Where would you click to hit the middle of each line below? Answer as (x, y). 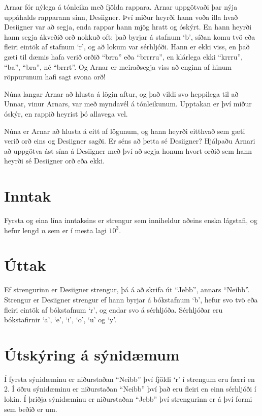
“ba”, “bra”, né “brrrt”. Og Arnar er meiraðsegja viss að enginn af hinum (118, 66)
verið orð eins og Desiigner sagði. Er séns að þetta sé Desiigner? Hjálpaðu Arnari (130, 141)
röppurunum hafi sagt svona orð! (55, 77)
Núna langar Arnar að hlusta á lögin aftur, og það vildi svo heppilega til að (121, 93)
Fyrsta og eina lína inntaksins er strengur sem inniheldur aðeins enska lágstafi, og (131, 220)
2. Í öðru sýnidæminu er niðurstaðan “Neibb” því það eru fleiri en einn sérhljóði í (130, 389)
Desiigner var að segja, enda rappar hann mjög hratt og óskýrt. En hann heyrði (128, 27)
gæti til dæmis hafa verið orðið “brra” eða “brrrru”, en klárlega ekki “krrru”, (123, 56)
